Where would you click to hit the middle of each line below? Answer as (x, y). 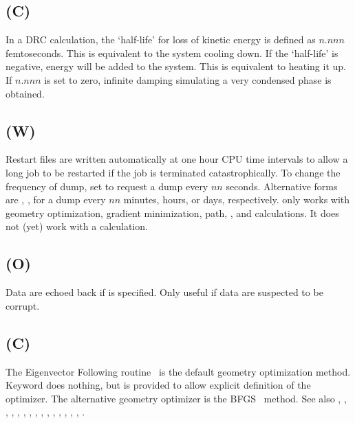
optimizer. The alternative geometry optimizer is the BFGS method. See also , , (176, 398)
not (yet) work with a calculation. (77, 226)
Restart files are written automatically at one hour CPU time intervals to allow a (177, 159)
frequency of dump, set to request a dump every (107, 186)
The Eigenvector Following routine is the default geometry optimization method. (178, 371)
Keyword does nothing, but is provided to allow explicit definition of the (158, 385)
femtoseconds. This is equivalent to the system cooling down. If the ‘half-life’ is (172, 53)
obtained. (25, 93)
